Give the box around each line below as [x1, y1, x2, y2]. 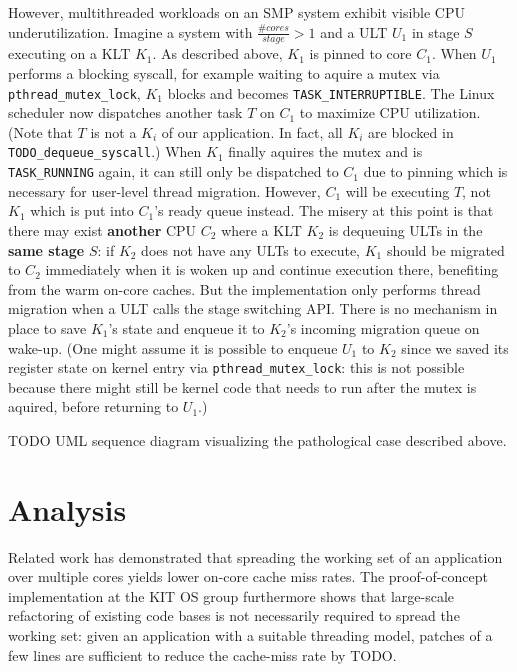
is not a [90, 121, 137, 142]
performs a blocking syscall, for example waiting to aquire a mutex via [8, 63, 440, 84]
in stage [411, 21, 460, 42]
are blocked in [368, 121, 454, 142]
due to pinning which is [363, 161, 508, 182]
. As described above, [152, 43, 283, 64]
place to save [8, 317, 87, 338]
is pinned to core [309, 43, 412, 64]
